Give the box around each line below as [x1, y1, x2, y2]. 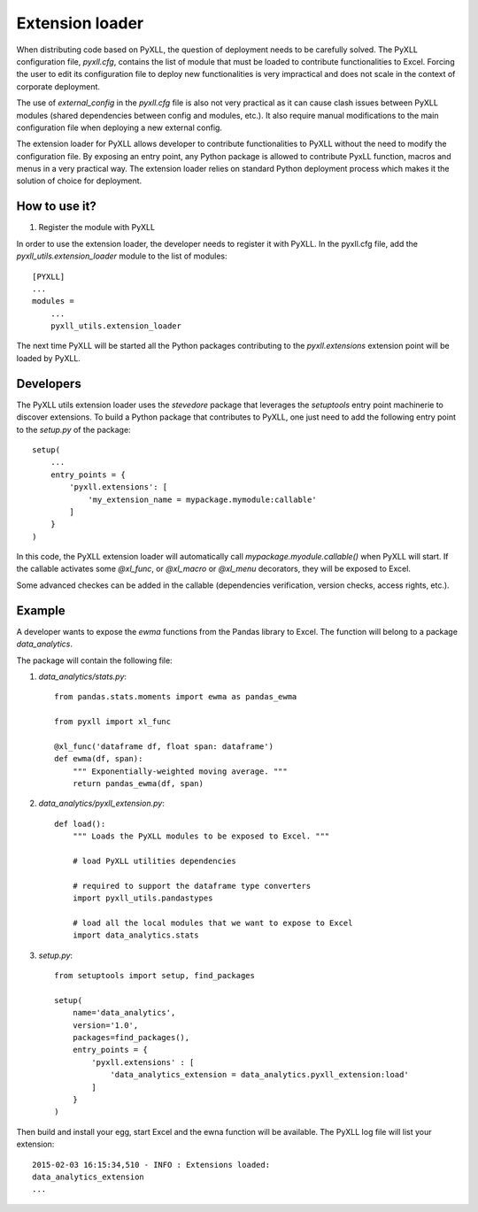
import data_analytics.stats [72, 930, 199, 940]
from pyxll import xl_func [54, 717, 172, 727]
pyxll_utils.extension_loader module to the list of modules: [16, 251, 227, 261]
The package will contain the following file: [16, 655, 173, 666]
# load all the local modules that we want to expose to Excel [72, 917, 353, 928]
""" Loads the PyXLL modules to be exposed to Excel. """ [72, 831, 330, 841]
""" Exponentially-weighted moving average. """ [72, 766, 288, 776]
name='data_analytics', [72, 1007, 176, 1018]
